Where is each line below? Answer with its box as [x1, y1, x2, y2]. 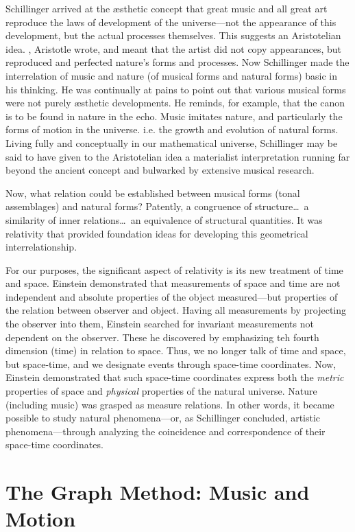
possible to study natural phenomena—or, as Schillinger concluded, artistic [5, 410, 321, 425]
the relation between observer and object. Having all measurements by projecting [5, 303, 347, 317]
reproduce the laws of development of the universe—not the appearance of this [5, 14, 336, 29]
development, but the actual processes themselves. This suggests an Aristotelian [5, 28, 341, 43]
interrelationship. [5, 240, 77, 254]
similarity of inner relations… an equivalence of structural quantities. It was [5, 212, 323, 227]
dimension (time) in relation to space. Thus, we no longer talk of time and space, [5, 343, 346, 358]
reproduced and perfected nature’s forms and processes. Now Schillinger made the [5, 55, 350, 69]
